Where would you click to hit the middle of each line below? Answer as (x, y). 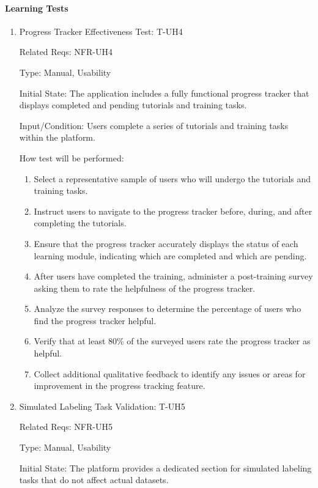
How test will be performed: (72, 157)
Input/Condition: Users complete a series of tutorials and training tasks (154, 125)
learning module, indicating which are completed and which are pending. (170, 255)
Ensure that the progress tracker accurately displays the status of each (166, 243)
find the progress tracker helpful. (95, 320)
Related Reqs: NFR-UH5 (66, 427)
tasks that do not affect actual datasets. (94, 480)
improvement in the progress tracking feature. (120, 386)
